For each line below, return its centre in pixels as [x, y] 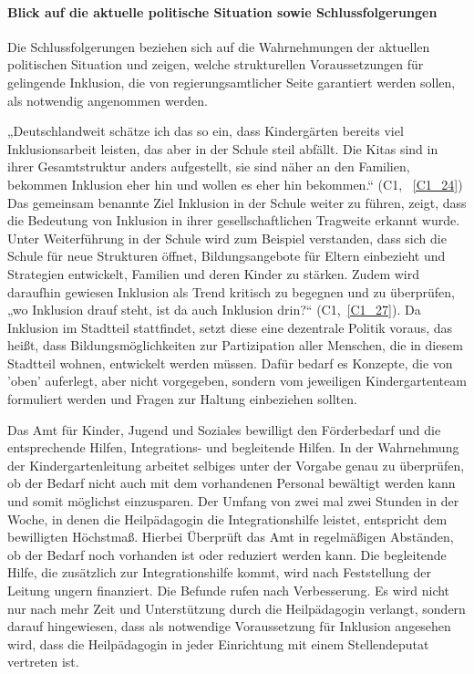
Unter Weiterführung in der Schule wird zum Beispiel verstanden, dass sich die [227, 238]
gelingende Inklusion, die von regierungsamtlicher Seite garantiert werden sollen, [232, 82]
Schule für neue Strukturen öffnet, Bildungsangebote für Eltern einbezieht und [227, 256]
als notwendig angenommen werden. [108, 100]
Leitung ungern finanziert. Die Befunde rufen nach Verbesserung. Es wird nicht [229, 591]
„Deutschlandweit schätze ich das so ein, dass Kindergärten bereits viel [206, 131]
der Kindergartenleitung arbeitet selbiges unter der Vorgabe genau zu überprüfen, [236, 465]
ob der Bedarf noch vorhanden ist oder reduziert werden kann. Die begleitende [227, 554]
